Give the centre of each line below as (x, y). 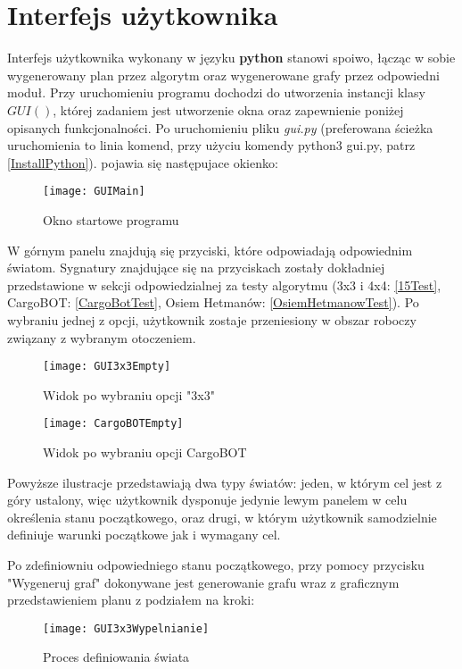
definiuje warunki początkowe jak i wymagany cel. (144, 535)
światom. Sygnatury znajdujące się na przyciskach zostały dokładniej (196, 268)
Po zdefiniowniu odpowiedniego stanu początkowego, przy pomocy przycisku (216, 564)
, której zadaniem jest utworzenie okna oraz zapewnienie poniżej (228, 109)
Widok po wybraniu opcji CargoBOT (145, 452)
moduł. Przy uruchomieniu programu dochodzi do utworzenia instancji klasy (216, 92)
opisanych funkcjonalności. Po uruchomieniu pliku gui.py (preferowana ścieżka (220, 127)
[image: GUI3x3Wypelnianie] (126, 628)
